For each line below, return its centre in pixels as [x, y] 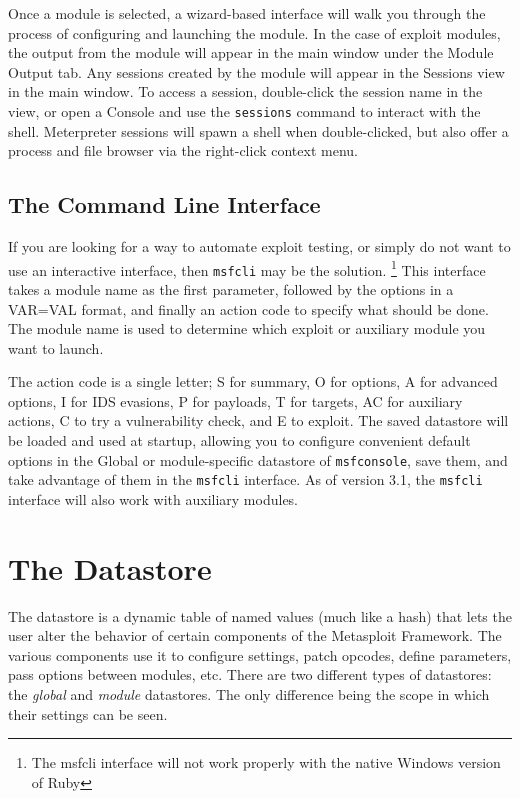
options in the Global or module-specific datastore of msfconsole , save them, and [258, 459]
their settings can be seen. [88, 713]
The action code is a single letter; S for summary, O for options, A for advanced [253, 381]
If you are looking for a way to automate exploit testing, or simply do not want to [259, 246]
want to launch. [56, 347]
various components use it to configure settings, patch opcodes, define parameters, [260, 654]
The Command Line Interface [164, 204]
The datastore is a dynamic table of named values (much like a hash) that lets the [260, 615]
